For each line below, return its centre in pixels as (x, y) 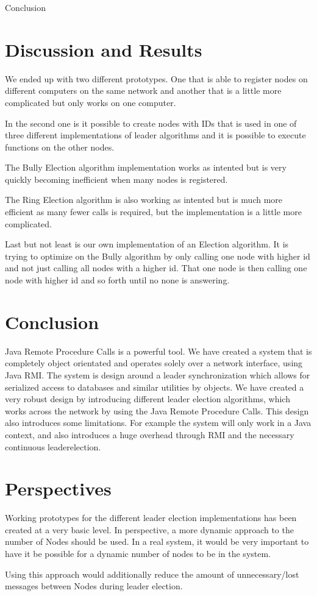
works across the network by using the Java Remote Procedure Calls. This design (157, 410)
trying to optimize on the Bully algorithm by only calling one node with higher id (158, 256)
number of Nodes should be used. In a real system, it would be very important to (157, 541)
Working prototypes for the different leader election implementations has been (151, 518)
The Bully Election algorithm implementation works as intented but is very (146, 167)
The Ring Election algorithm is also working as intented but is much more (144, 200)
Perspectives (58, 488)
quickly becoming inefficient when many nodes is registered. (116, 179)
